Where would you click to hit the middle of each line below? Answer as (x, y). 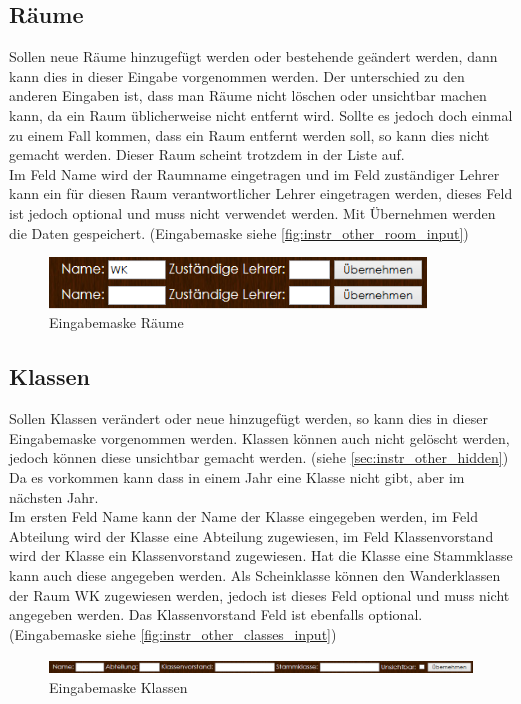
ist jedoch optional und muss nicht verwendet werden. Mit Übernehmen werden (252, 212)
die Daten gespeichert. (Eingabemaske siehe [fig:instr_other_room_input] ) (239, 232)
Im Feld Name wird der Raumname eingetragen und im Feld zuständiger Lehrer (254, 173)
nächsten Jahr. (54, 496)
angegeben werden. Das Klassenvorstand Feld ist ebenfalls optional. (216, 614)
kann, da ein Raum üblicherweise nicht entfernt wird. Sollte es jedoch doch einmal (261, 114)
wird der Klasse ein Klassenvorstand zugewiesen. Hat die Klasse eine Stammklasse (261, 555)
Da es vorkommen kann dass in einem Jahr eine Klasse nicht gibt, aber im (237, 477)
